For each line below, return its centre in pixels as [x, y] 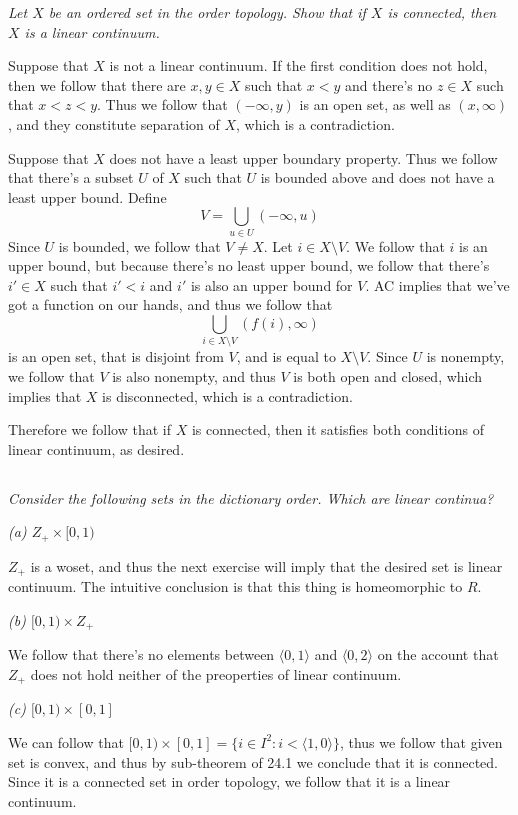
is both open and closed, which [388, 375]
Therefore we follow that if [90, 429]
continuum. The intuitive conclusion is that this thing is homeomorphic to [235, 586]
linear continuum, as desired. [96, 448]
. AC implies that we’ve [437, 284]
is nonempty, [465, 356]
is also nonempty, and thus [194, 375]
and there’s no [389, 84]
